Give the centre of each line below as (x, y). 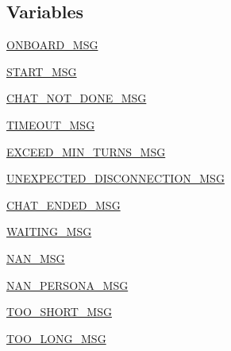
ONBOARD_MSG (52, 45)
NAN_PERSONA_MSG (67, 285)
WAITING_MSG (49, 231)
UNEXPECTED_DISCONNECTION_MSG (115, 178)
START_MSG (42, 71)
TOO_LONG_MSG (56, 338)
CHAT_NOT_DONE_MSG (77, 98)
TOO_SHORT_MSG (59, 312)
